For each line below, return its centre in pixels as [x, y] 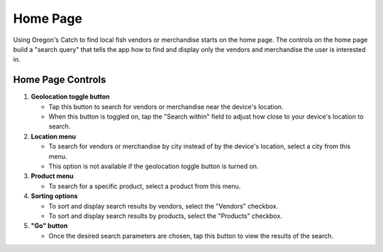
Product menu [52, 176]
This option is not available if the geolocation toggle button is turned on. [154, 166]
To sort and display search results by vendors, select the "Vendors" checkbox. [163, 206]
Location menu [54, 136]
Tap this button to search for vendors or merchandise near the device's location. [166, 106]
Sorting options [54, 196]
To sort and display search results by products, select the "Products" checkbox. [166, 216]
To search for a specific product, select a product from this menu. [145, 186]
